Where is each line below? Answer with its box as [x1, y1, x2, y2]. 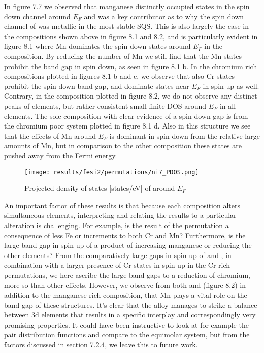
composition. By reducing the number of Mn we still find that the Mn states [4, 50, 242, 61]
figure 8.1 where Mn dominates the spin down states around [4, 41, 191, 51]
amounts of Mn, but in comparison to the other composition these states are [4, 140, 242, 151]
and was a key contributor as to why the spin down [84, 11, 244, 21]
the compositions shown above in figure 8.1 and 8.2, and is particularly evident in [4, 30, 258, 41]
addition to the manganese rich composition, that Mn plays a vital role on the [4, 290, 247, 300]
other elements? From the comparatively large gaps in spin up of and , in [4, 249, 232, 260]
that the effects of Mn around [4, 130, 96, 141]
